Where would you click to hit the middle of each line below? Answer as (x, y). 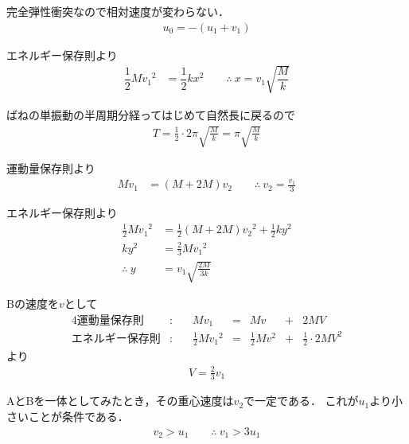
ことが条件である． (78, 417)
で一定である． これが (301, 401)
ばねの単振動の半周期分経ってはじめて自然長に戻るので (151, 114)
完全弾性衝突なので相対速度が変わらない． (118, 11)
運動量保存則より (51, 167)
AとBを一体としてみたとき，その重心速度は (120, 401)
